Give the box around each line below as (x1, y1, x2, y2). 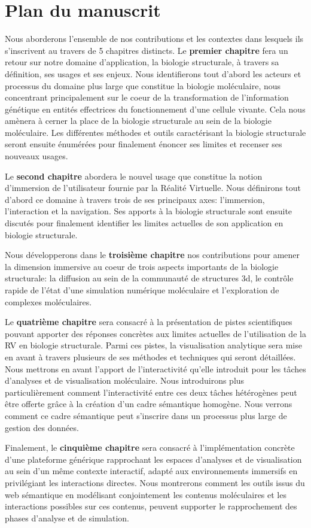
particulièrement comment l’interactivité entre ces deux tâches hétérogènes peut (5, 386, 297, 398)
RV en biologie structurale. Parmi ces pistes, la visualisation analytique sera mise (5, 339, 302, 351)
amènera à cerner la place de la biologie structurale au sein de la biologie (5, 114, 272, 127)
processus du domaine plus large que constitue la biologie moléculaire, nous (5, 79, 281, 92)
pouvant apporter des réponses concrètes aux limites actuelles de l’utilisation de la (5, 327, 306, 339)
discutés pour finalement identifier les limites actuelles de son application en (5, 217, 283, 229)
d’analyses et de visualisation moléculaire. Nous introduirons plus (5, 374, 245, 387)
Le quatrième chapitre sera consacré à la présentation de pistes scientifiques (5, 315, 292, 328)
